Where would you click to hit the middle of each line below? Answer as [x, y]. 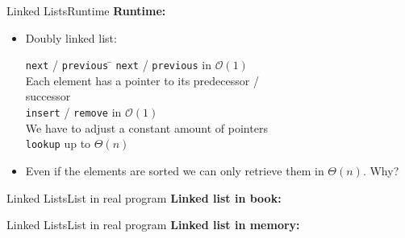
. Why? [381, 170]
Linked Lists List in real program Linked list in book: [144, 197]
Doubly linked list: [71, 37]
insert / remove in [73, 112]
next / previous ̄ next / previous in [118, 65]
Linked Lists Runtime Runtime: [86, 10]
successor [48, 96]
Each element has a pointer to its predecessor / [142, 80]
